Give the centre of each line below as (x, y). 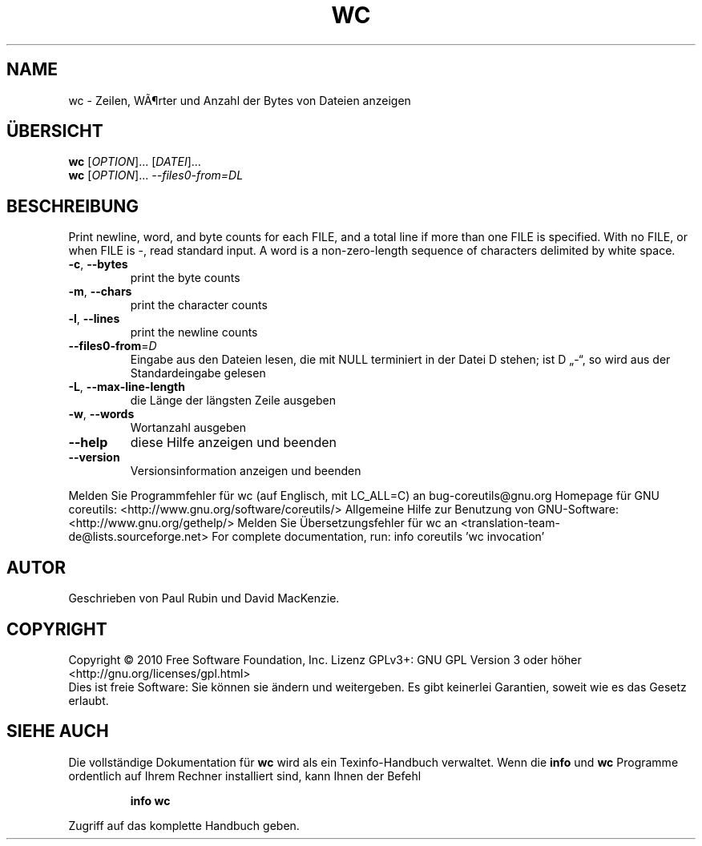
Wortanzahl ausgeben (188, 428)
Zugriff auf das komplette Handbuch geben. (184, 825)
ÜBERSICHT (55, 131)
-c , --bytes (98, 264)
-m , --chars (100, 292)
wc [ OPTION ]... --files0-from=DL (156, 175)
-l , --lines (94, 319)
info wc (150, 800)
